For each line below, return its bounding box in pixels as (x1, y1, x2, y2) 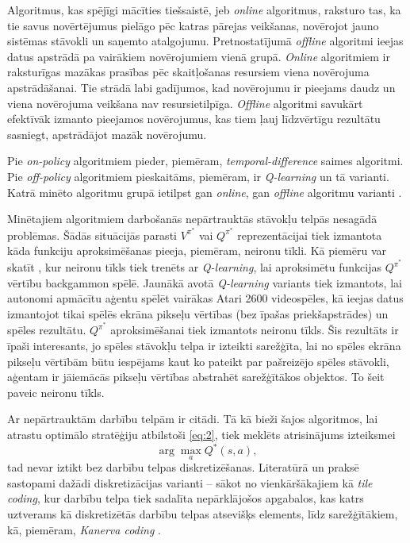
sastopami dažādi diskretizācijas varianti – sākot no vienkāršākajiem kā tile (7, 474, 373, 491)
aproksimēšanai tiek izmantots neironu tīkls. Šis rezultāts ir (110, 322, 399, 338)
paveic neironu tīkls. (7, 383, 105, 400)
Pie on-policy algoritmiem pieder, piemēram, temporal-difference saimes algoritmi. (7, 152, 404, 169)
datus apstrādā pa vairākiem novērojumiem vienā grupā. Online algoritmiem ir (7, 48, 390, 64)
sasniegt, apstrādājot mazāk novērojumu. (7, 125, 207, 142)
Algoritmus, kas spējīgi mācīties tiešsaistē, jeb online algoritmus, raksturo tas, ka (7, 2, 401, 17)
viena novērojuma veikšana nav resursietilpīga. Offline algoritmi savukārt (7, 94, 363, 111)
